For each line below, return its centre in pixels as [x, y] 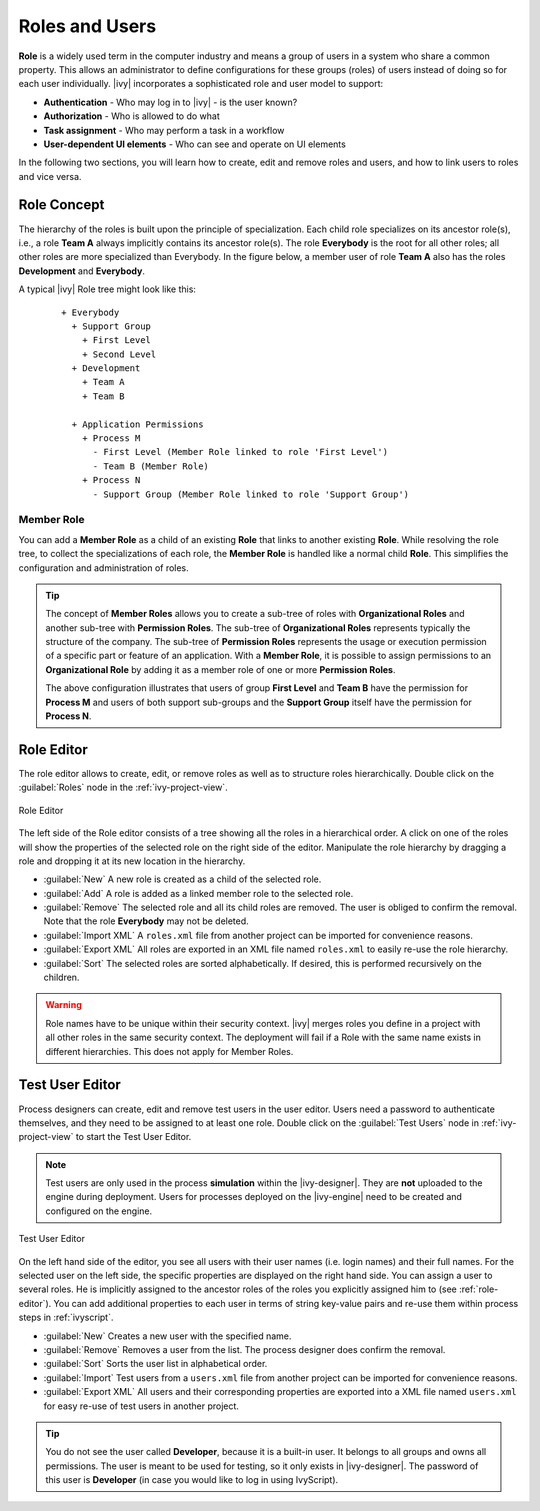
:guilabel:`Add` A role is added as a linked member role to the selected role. [198, 893]
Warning [63, 1005]
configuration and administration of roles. [103, 567]
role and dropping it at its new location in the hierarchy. [132, 861]
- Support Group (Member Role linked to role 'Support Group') [251, 494]
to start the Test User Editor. [133, 1137]
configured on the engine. [99, 1211]
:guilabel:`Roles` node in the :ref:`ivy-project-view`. [123, 787]
